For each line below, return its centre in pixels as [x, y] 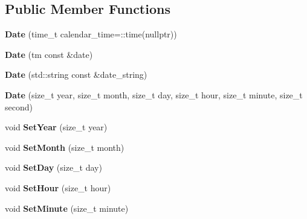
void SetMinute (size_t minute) [67, 208]
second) [19, 106]
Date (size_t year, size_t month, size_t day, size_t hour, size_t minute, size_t [154, 94]
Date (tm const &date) [49, 54]
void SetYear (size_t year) [56, 127]
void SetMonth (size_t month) [65, 147]
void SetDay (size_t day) [53, 167]
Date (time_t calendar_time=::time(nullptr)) [91, 34]
